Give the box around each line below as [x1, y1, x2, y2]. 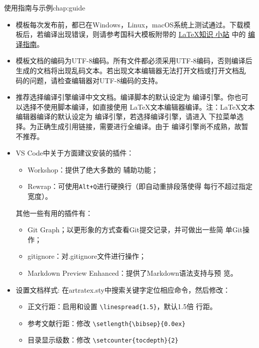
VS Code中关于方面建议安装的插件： [15, 148, 134, 158]
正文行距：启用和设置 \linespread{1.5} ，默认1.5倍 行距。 [27, 301, 217, 312]
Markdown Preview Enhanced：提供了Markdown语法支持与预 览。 [27, 267, 238, 278]
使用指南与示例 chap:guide [4, 2, 85, 12]
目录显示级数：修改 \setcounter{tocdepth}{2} [27, 335, 179, 345]
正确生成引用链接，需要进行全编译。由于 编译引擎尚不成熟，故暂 [36, 121, 249, 131]
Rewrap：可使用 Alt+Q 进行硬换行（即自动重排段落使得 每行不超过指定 [27, 181, 253, 191]
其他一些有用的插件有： [15, 207, 93, 218]
